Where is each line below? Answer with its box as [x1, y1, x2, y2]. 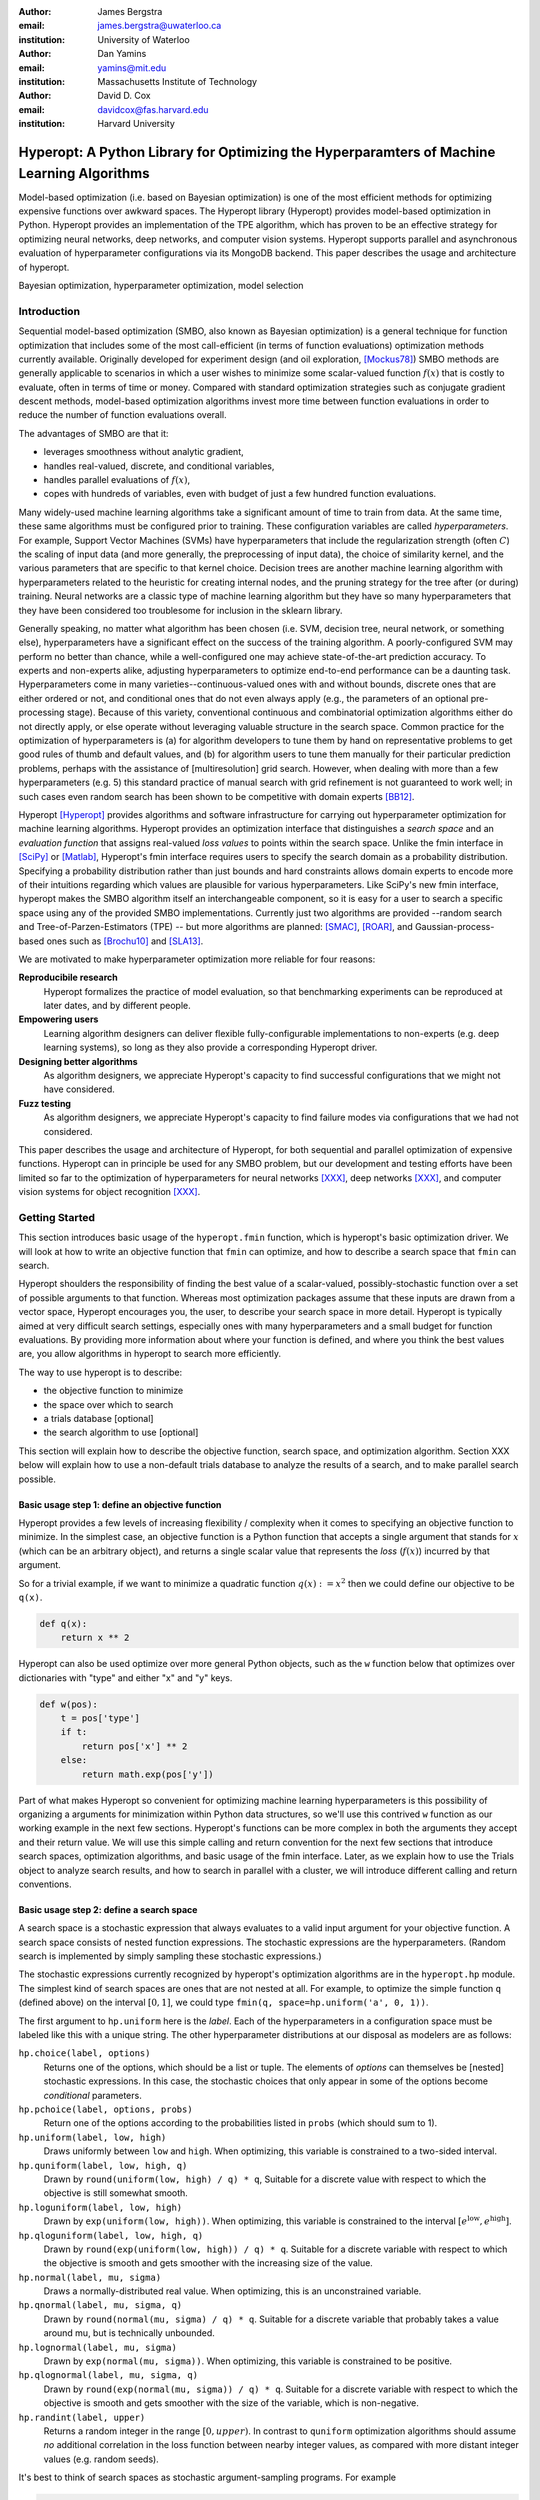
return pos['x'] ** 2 [81, 1740, 188, 1752]
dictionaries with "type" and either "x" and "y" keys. [18, 1671, 233, 1684]
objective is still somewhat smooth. [43, 2187, 189, 2199]
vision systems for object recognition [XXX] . [18, 1186, 201, 1198]
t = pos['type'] [60, 1713, 140, 1724]
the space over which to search [43, 1398, 174, 1410]
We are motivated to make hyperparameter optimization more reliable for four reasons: [18, 953, 376, 965]
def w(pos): [39, 1698, 99, 1710]
